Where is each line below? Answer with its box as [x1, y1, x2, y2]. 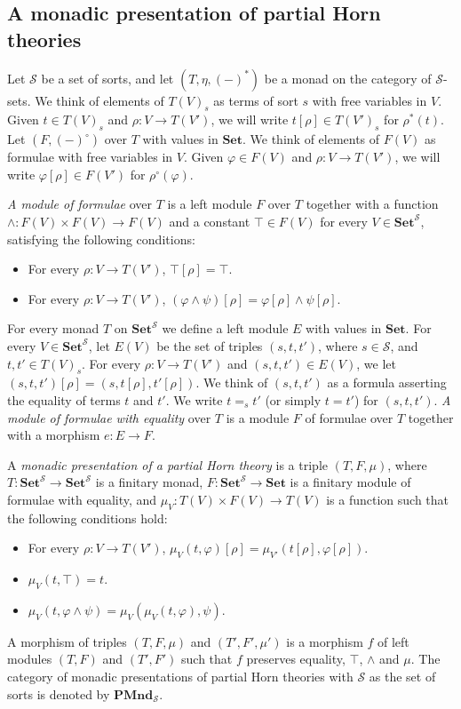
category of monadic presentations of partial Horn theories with [7, 667, 354, 686]
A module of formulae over [7, 195, 152, 213]
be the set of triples [156, 336, 263, 354]
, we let [356, 354, 396, 372]
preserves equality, [246, 649, 346, 668]
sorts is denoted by [7, 684, 110, 703]
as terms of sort [213, 91, 298, 109]
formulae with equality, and [7, 490, 157, 508]
